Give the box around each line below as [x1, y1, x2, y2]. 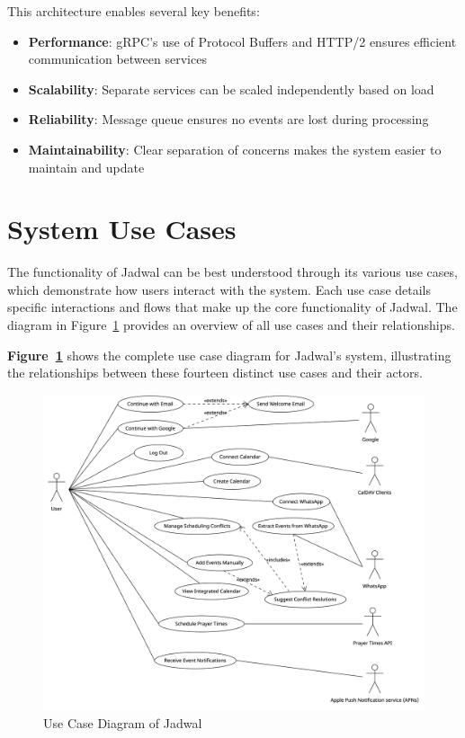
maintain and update [28, 157, 145, 176]
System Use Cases [7, 210, 237, 247]
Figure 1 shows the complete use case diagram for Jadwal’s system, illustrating [7, 345, 452, 364]
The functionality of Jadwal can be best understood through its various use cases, [7, 262, 458, 281]
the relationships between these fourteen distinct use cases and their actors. [7, 363, 423, 382]
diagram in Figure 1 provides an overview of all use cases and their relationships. [7, 316, 455, 334]
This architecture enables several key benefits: [7, 2, 260, 20]
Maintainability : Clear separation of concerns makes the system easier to [28, 139, 442, 158]
